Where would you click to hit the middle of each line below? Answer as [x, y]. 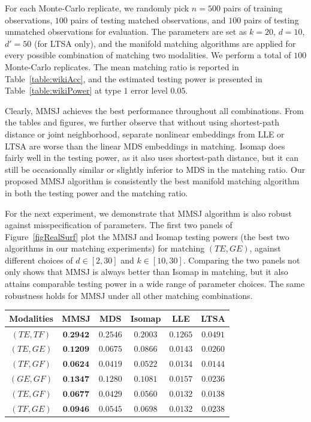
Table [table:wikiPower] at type [63, 90]
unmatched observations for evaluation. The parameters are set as [126, 32]
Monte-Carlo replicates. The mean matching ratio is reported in [122, 66]
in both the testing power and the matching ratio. [96, 192]
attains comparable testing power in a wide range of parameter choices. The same [155, 284]
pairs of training [253, 8]
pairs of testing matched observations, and [148, 20]
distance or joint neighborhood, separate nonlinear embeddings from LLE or [145, 134]
